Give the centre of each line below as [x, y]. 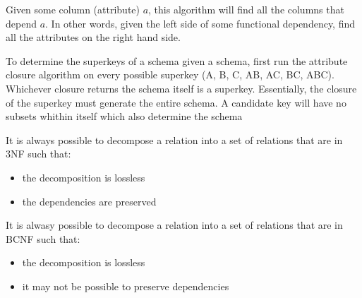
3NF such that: [38, 154]
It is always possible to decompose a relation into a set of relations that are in [174, 139]
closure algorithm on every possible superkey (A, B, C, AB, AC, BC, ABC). [170, 74]
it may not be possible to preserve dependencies [126, 286]
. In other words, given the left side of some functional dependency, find [200, 23]
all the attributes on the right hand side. [93, 37]
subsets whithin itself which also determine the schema [124, 116]
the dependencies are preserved [89, 201]
